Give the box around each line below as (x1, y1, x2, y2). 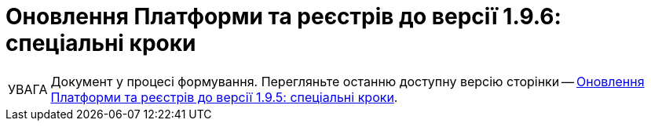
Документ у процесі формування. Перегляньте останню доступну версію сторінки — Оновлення (50, 73, 645, 89)
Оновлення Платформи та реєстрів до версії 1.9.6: (5, 3, 561, 30)
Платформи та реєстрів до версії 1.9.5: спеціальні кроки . (50, 89, 398, 105)
